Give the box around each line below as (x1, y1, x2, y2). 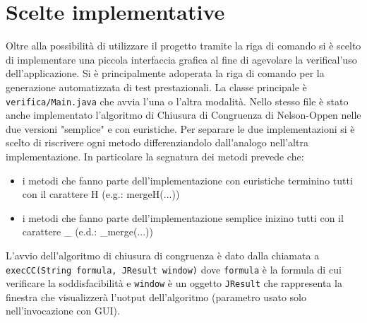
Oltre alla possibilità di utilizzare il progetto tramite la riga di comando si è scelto (6, 38, 361, 53)
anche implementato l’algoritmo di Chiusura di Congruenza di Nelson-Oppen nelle (6, 107, 361, 122)
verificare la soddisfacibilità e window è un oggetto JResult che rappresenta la (6, 276, 342, 290)
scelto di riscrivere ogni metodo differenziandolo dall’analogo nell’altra (6, 135, 308, 150)
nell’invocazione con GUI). (6, 303, 120, 318)
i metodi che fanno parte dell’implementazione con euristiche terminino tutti (22, 172, 353, 187)
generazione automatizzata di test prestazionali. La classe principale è (6, 79, 307, 94)
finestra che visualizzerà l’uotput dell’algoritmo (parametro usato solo (6, 289, 306, 304)
